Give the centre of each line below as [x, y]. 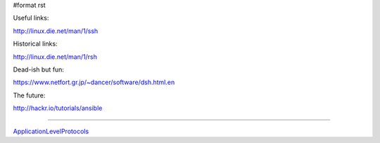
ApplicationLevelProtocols [51, 131]
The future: [29, 95]
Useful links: [31, 18]
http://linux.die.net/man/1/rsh [55, 57]
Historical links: [35, 44]
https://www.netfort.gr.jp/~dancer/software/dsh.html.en [94, 82]
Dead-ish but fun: [39, 69]
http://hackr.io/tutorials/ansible [58, 108]
